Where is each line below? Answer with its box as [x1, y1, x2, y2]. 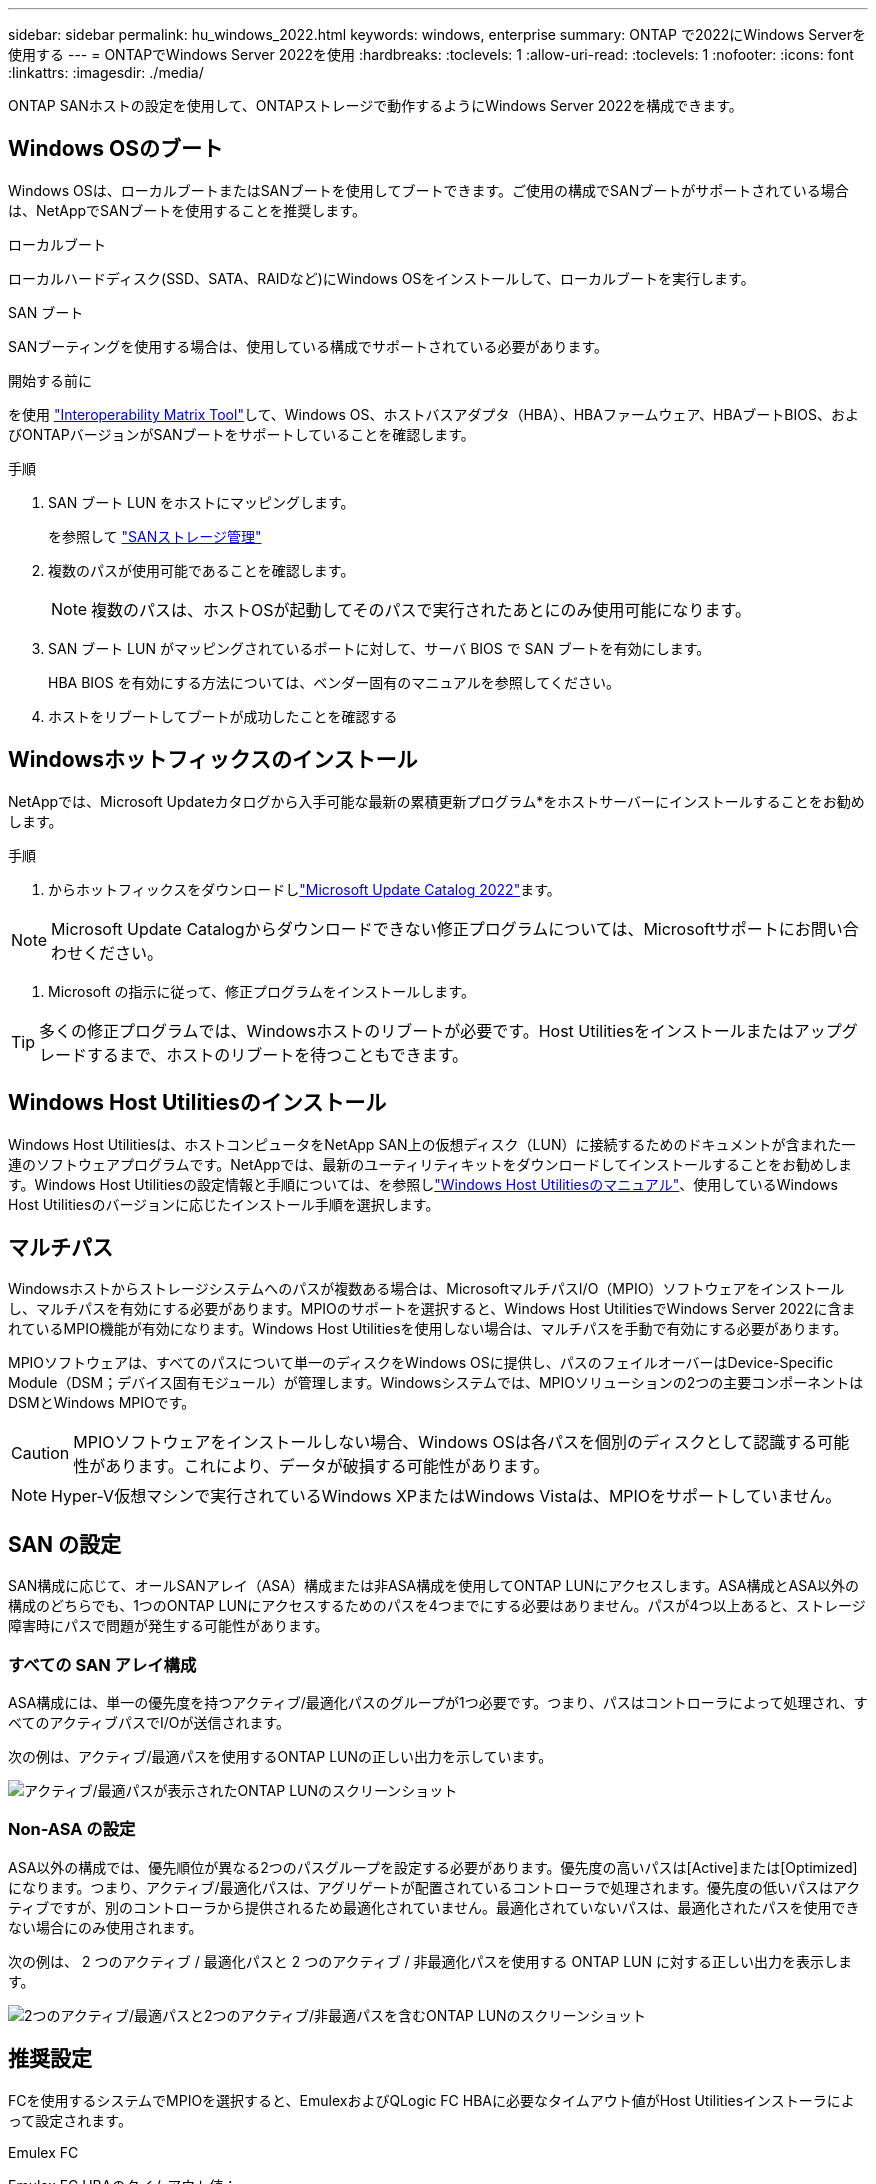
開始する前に [8, 371, 92, 389]
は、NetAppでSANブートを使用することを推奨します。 [8, 201, 366, 219]
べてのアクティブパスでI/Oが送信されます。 [8, 1713, 291, 1731]
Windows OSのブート [8, 136, 223, 162]
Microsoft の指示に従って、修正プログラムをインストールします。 [48, 982, 475, 1000]
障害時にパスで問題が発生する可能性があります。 [8, 1617, 329, 1635]
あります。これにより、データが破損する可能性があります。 [105, 1456, 550, 1477]
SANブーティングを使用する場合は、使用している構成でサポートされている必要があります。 [8, 337, 609, 355]
